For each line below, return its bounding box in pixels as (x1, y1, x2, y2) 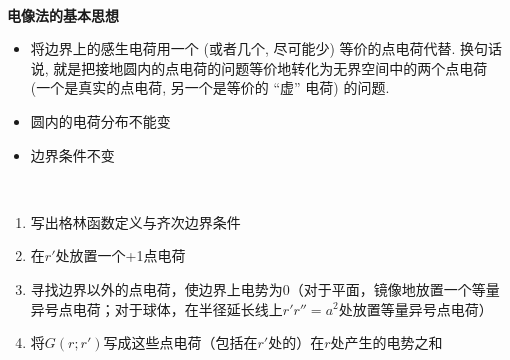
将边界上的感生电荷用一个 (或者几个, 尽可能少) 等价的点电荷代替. (30, 38, 456, 59)
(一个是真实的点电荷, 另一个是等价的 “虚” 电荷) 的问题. (30, 77, 390, 98)
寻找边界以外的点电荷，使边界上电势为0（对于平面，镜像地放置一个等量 (30, 278, 500, 299)
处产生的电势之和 (330, 332, 443, 353)
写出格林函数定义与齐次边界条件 (30, 211, 241, 232)
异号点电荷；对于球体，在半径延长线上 (30, 298, 283, 319)
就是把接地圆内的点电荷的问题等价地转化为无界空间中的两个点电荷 (53, 57, 488, 78)
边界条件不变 (30, 144, 115, 165)
